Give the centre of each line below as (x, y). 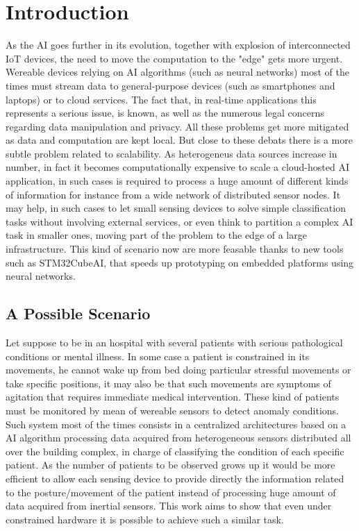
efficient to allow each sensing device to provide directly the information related (175, 478)
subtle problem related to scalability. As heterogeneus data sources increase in (172, 153)
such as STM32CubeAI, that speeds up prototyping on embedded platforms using (180, 262)
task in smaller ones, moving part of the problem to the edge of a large (156, 235)
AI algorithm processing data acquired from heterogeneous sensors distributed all (178, 438)
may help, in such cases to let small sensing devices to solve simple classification (176, 208)
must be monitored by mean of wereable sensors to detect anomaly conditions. (172, 410)
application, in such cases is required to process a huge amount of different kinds (177, 181)
